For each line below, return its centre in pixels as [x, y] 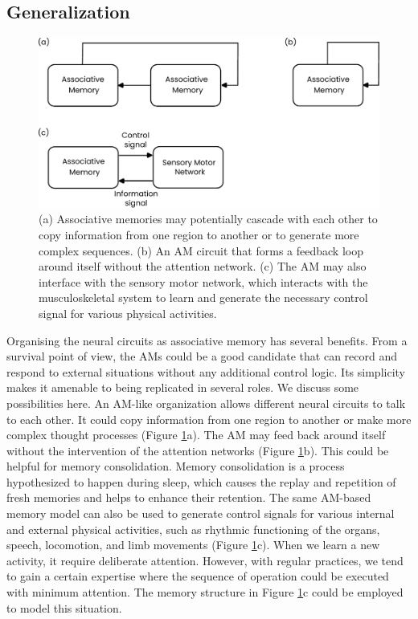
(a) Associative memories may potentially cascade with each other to [208, 219]
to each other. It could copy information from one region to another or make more [209, 419]
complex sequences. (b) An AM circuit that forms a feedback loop [201, 250]
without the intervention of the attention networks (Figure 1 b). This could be [198, 450]
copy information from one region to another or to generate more [199, 234]
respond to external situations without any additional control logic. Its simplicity [206, 371]
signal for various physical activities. [128, 313]
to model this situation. [64, 607]
